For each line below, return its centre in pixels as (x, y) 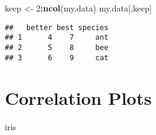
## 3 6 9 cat (57, 58)
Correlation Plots (78, 98)
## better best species (57, 27)
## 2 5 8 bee (57, 47)
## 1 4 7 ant (57, 38)
